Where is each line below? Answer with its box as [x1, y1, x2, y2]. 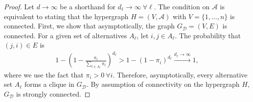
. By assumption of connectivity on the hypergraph [86, 79, 240, 89]
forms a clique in [24, 79, 74, 89]
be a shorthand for [60, 1, 116, 11]
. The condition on [154, 1, 210, 11]
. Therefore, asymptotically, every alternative [113, 69, 248, 79]
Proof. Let [4, 1, 34, 11]
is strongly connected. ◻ [16, 88, 91, 99]
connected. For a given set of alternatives [4, 30, 127, 40]
